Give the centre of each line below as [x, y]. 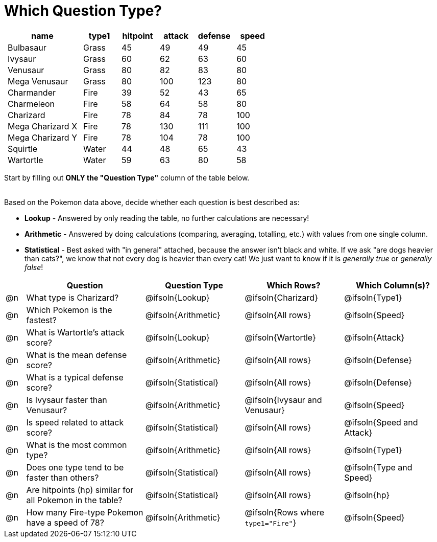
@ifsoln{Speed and [381, 422]
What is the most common [77, 445]
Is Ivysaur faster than [67, 400]
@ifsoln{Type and [378, 467]
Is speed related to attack [75, 422]
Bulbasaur [27, 47]
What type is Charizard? [72, 297]
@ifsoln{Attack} [374, 337]
